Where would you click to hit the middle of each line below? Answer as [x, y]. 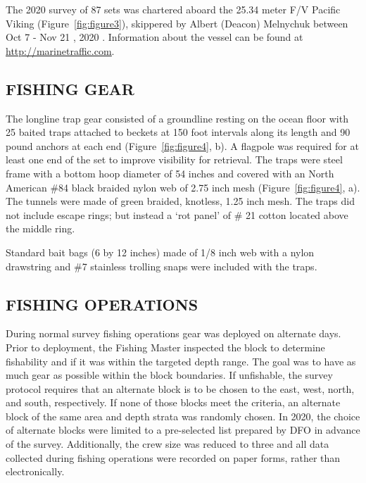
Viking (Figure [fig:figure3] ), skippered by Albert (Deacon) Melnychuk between [177, 23]
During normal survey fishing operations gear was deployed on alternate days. [173, 333]
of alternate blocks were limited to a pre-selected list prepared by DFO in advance [183, 430]
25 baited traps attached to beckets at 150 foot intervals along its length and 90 [178, 132]
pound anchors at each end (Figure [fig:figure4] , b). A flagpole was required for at [182, 145]
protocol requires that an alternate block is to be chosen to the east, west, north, [180, 388]
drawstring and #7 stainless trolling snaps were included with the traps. [162, 266]
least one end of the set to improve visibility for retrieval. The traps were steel [174, 159]
